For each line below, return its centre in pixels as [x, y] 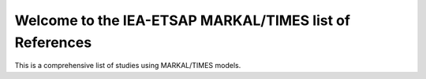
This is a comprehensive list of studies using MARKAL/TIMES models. [128, 66]
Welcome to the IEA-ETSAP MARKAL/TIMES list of [183, 20]
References [53, 42]
